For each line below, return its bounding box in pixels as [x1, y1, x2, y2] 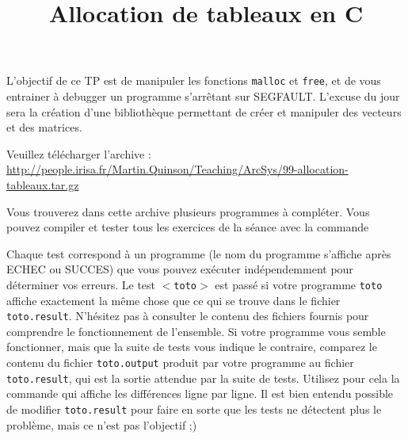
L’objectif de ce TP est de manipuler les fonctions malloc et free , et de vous [6, 72, 381, 89]
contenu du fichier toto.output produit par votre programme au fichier [6, 354, 354, 371]
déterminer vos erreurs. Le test [6, 276, 156, 292]
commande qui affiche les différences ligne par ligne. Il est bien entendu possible [6, 385, 394, 402]
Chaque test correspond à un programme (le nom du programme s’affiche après [6, 245, 391, 261]
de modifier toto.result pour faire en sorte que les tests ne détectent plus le [6, 400, 382, 417]
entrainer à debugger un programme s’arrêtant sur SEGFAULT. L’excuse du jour [6, 88, 400, 105]
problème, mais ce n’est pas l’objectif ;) [6, 416, 197, 433]
